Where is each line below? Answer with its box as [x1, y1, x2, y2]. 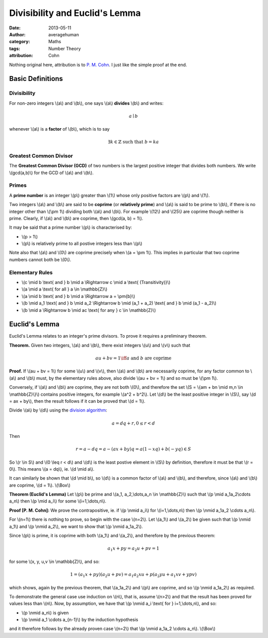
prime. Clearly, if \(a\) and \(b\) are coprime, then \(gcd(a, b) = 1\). [9, 215, 143, 221]
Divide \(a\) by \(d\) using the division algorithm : [9, 407, 108, 413]
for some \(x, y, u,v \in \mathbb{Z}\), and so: [9, 559, 100, 565]
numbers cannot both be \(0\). [9, 256, 71, 263]
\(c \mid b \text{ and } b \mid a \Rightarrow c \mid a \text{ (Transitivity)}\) [21, 279, 171, 285]
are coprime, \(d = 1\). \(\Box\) [9, 482, 70, 488]
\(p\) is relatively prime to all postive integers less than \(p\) [21, 241, 142, 247]
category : [9, 39, 30, 45]
